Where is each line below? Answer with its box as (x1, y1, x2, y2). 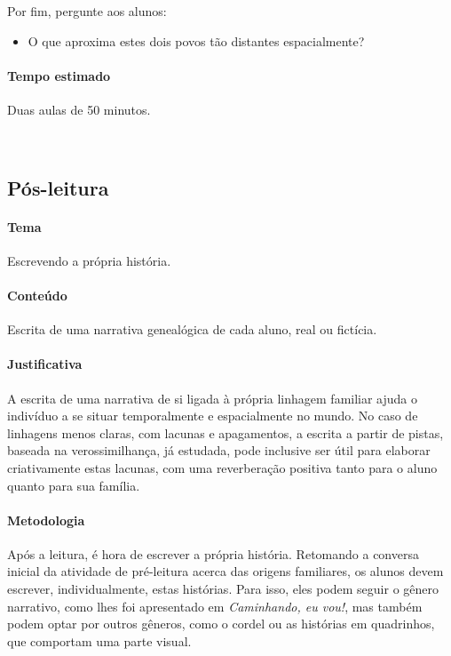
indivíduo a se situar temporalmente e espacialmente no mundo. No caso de (7, 406, 418, 425)
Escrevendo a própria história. (7, 251, 171, 269)
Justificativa (7, 355, 83, 373)
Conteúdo (7, 285, 67, 304)
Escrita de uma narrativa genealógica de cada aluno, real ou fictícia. (7, 320, 377, 339)
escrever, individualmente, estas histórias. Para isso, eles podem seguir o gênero (7, 580, 439, 598)
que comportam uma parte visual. (7, 631, 192, 650)
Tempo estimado (7, 66, 111, 84)
